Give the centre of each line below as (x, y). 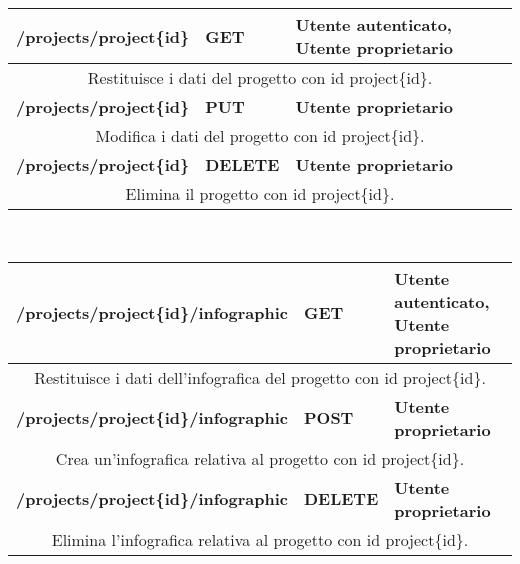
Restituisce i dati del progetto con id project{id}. (260, 77)
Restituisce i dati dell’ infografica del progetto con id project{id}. (260, 377)
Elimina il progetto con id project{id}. (260, 193)
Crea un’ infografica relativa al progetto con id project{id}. (260, 458)
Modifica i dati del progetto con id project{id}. (260, 135)
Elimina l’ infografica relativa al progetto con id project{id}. (260, 539)
